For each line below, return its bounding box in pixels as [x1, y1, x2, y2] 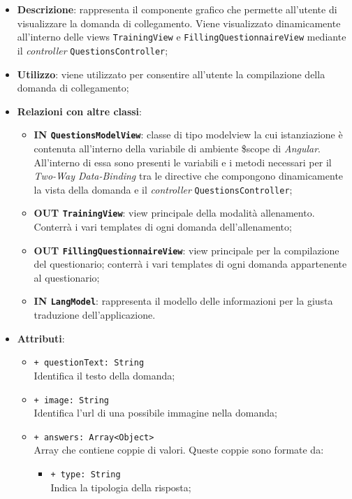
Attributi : [17, 331, 65, 345]
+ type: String [50, 470, 121, 480]
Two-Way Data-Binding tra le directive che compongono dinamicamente [34, 168, 344, 183]
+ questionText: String [34, 358, 145, 368]
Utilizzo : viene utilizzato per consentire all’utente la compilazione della [17, 66, 325, 81]
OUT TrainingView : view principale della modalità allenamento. [34, 205, 315, 220]
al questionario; [34, 270, 100, 284]
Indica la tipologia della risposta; [50, 479, 191, 494]
